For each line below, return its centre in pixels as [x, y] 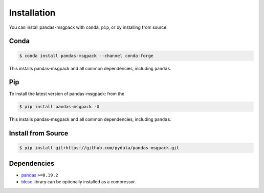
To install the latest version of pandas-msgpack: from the [67, 94]
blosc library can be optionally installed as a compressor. [79, 182]
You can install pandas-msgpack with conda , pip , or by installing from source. [88, 27]
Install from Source [39, 133]
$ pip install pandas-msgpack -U [59, 107]
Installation [32, 13]
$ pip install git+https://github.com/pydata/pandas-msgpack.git [99, 148]
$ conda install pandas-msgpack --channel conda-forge [86, 56]
